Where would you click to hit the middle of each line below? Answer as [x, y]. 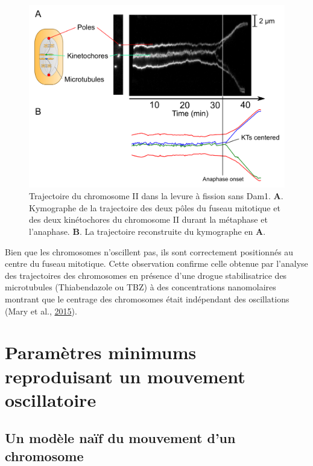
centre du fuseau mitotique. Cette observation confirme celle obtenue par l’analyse [156, 263]
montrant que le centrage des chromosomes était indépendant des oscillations [147, 299]
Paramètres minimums [101, 352]
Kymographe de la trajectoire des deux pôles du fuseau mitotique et [155, 207]
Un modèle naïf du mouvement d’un [120, 438]
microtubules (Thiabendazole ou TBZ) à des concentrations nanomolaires [141, 287]
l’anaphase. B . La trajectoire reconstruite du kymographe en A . [147, 231]
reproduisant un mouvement [125, 376]
